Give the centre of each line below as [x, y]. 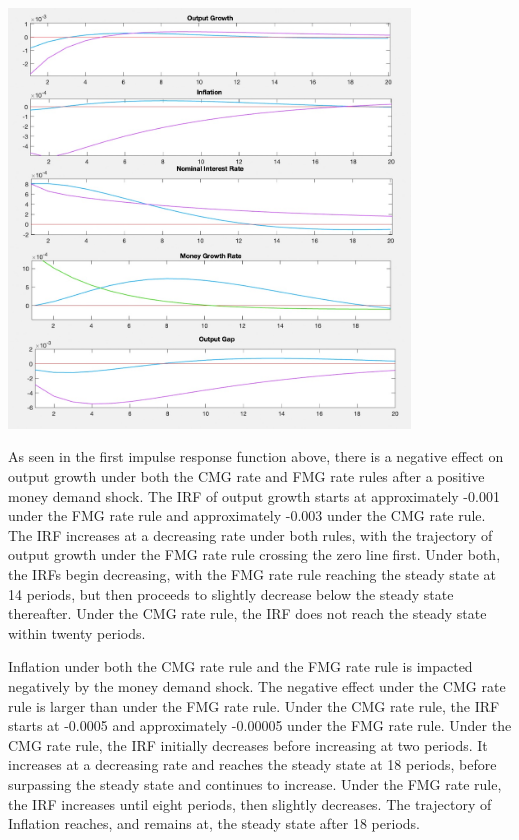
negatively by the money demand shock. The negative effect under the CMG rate [257, 685]
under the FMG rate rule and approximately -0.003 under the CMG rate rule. [247, 515]
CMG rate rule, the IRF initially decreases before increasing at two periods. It [248, 744]
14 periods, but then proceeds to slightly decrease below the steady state [231, 593]
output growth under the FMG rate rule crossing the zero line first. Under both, [254, 554]
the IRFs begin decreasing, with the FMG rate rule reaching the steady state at [252, 574]
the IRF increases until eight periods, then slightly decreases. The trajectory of [250, 803]
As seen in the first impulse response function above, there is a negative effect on [256, 456]
